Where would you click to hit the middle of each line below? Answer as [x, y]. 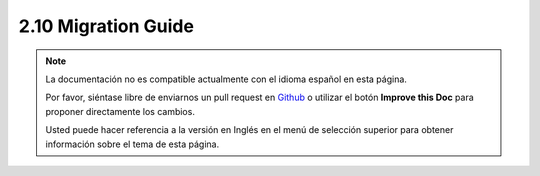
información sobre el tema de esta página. [132, 144]
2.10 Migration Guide [106, 26]
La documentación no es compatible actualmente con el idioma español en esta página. [226, 79]
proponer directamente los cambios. [120, 111]
